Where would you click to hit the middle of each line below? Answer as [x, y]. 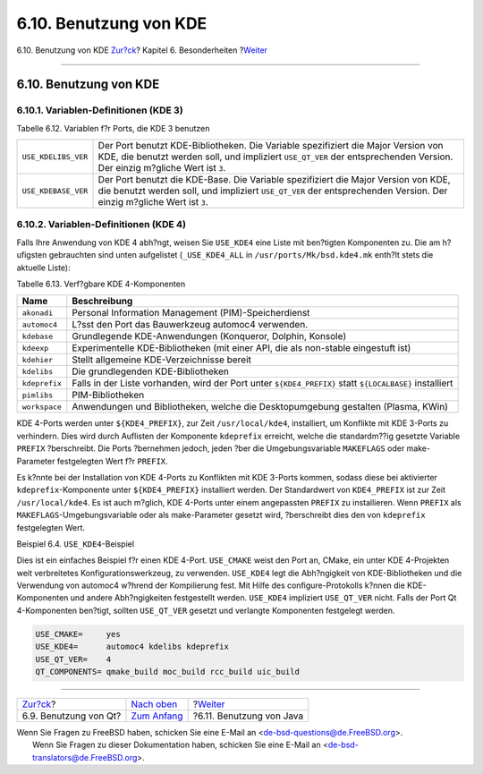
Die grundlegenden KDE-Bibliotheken [151, 371]
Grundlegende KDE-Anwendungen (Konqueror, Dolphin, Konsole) [209, 336]
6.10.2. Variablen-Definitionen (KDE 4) [102, 225]
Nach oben [154, 704]
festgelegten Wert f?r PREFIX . [113, 461]
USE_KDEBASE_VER [55, 191]
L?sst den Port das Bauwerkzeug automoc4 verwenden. [190, 325]
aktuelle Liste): [43, 268]
